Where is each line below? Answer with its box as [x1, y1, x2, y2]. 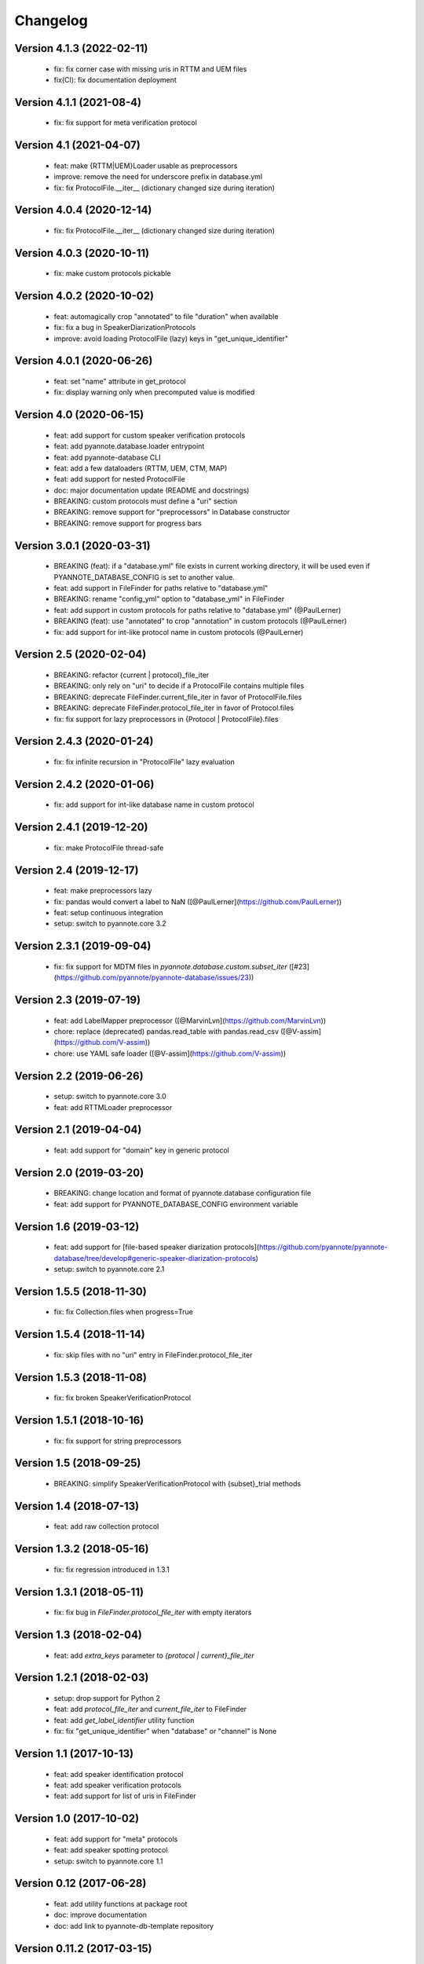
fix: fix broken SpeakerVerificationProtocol [53, 1393, 192, 1402]
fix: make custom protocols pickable [53, 269, 172, 278]
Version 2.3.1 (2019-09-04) [14, 940, 152, 953]
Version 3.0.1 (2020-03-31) [14, 539, 151, 552]
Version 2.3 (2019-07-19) [14, 994, 141, 1006]
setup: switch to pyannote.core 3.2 [53, 919, 166, 929]
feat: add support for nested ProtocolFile [53, 475, 186, 484]
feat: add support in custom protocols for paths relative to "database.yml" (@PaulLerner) [53, 605, 342, 614]
